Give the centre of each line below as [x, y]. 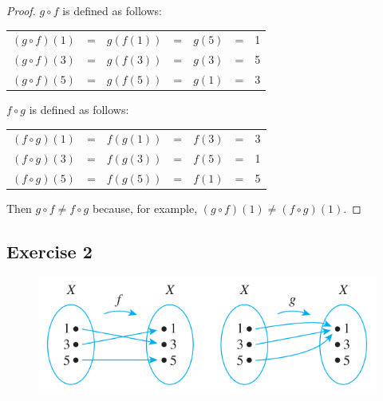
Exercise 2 [49, 252]
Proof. [21, 10]
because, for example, [145, 208]
